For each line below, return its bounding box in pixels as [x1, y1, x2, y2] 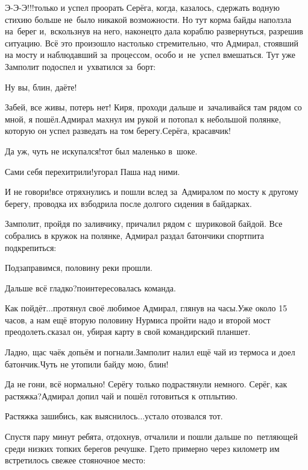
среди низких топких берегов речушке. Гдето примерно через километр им [5, 442, 280, 454]
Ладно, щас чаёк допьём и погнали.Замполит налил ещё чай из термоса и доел [5, 346, 295, 358]
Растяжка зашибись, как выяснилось [5, 410, 138, 422]
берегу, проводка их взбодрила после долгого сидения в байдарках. [5, 197, 252, 209]
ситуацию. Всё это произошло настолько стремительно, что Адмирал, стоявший [5, 36, 298, 49]
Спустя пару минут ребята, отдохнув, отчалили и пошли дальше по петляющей [5, 430, 298, 443]
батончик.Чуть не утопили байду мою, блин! [5, 357, 169, 370]
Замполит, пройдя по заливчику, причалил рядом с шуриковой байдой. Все [5, 217, 283, 230]
